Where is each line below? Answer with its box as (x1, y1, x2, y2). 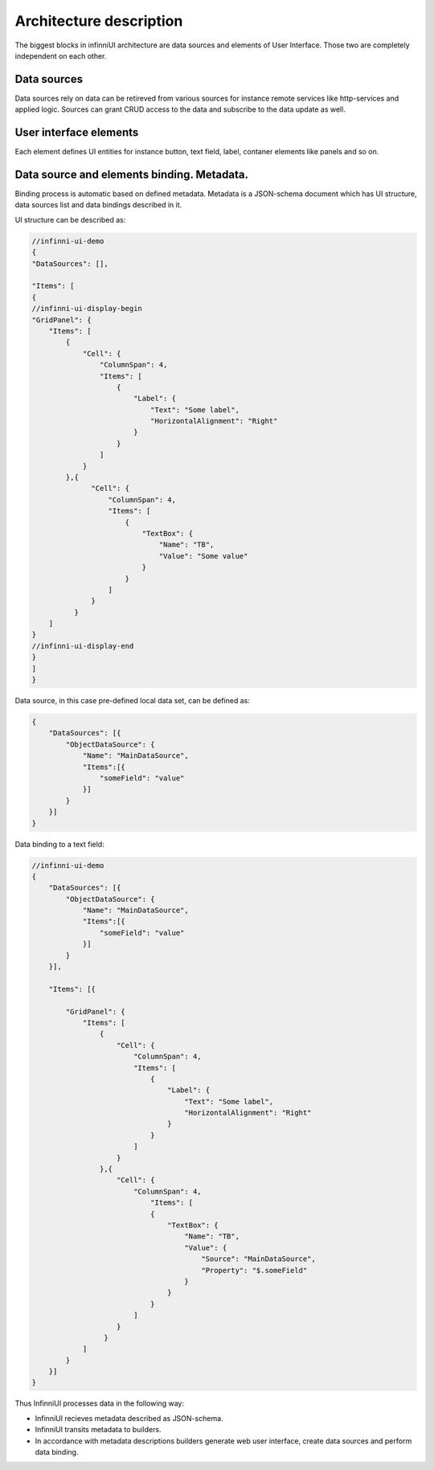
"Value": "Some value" (158, 551, 248, 560)
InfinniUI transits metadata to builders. (35, 1425, 162, 1435)
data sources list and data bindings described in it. (14, 200, 182, 210)
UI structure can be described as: (14, 215, 126, 224)
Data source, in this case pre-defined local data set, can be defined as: (14, 696, 251, 706)
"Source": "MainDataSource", (201, 1255, 317, 1263)
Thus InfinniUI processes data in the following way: (14, 1398, 185, 1408)
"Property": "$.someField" (201, 1266, 308, 1275)
